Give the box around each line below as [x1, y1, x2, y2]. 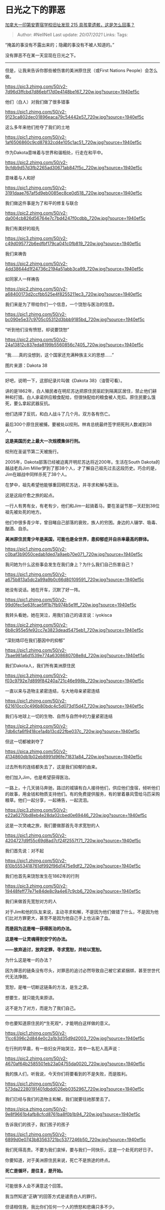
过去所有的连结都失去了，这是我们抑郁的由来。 [5, 764, 100, 770]
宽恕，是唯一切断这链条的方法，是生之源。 [5, 984, 91, 990]
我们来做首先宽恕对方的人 [5, 898, 57, 904]
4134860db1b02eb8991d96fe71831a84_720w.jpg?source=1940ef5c [5, 753, 142, 759]
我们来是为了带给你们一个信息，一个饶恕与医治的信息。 [5, 301, 117, 307]
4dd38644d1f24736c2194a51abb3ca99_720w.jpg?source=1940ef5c [5, 266, 144, 272]
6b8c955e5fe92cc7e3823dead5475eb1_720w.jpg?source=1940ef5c [5, 627, 144, 633]
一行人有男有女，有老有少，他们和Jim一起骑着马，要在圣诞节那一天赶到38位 [5, 503, 160, 508]
